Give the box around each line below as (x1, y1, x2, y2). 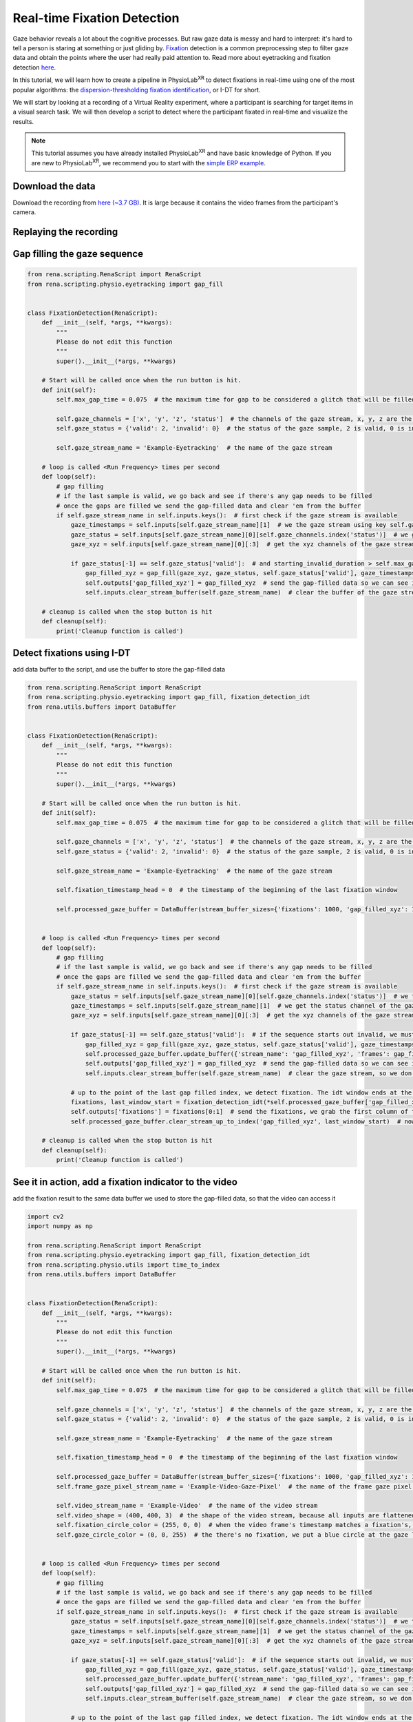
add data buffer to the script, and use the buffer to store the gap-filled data (12, 665, 226, 674)
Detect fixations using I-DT (12, 647, 131, 659)
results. (12, 117, 34, 125)
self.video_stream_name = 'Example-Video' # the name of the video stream (56, 1502, 318, 1510)
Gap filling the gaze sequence (12, 248, 144, 260)
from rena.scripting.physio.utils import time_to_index (27, 1261, 220, 1269)
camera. (12, 208, 36, 216)
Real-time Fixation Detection (12, 10, 180, 25)
